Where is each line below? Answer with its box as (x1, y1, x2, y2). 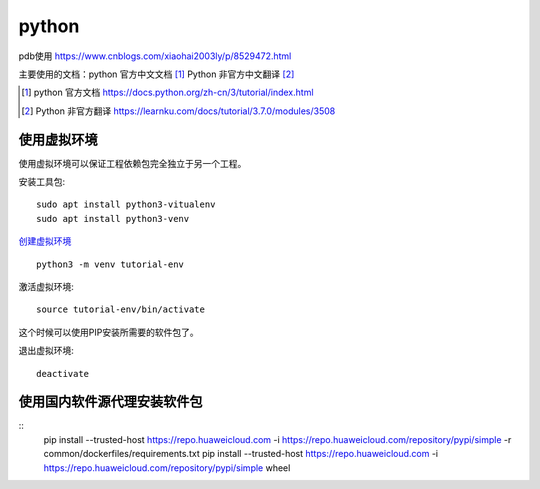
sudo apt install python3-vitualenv (36, 199, 216, 210)
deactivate (36, 368, 90, 379)
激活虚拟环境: (18, 280, 75, 292)
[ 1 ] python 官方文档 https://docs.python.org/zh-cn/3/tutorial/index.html (21, 86, 314, 99)
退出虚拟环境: (18, 345, 75, 357)
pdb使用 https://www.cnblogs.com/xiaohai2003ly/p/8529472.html (18, 50, 292, 62)
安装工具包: (18, 176, 66, 188)
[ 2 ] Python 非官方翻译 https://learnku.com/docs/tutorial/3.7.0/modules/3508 (21, 105, 336, 117)
